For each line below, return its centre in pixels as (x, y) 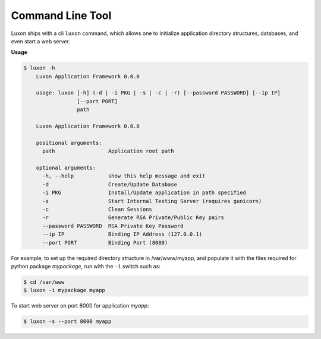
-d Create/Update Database (110, 184)
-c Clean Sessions (97, 209)
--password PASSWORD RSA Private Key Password (113, 226)
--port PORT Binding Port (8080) (105, 243)
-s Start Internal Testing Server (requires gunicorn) (152, 201)
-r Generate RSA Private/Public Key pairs (133, 218)
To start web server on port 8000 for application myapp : (80, 306)
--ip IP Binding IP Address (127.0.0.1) (122, 234)
